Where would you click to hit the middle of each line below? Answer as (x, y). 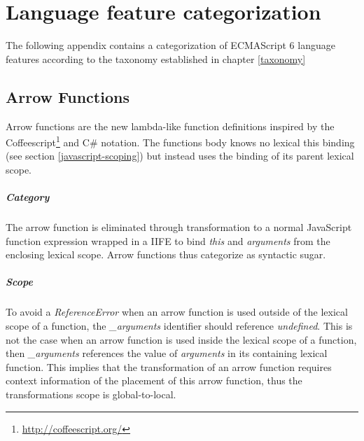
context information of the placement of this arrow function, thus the (154, 380)
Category (28, 197)
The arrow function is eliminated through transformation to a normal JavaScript (179, 227)
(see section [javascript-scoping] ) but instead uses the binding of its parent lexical (180, 156)
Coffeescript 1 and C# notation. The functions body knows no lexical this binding (180, 141)
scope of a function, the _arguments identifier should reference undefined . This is (179, 326)
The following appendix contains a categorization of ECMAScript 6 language (170, 45)
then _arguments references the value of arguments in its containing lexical (167, 353)
